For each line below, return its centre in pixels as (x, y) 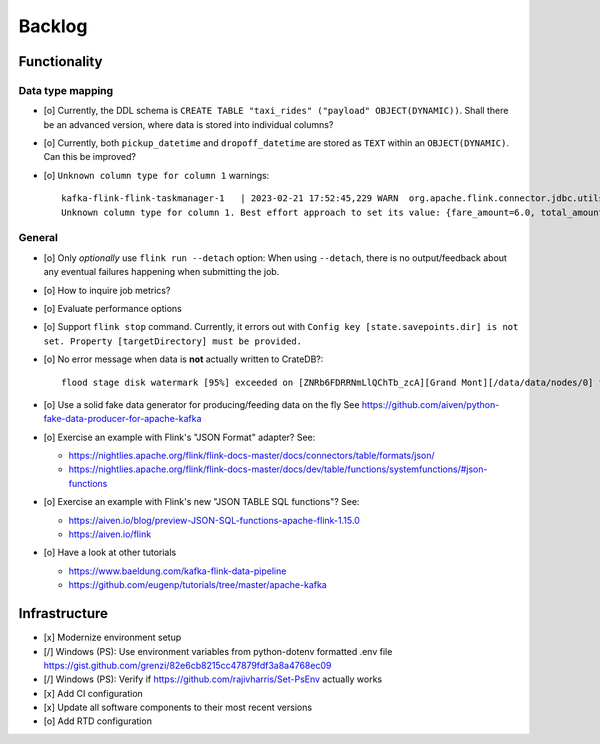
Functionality (60, 61)
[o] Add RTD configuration (97, 721)
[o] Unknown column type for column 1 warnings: (156, 175)
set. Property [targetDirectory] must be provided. (173, 341)
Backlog (53, 26)
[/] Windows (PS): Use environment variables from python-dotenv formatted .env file (218, 651)
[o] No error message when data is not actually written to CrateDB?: (183, 359)
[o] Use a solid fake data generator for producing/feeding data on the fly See (201, 404)
